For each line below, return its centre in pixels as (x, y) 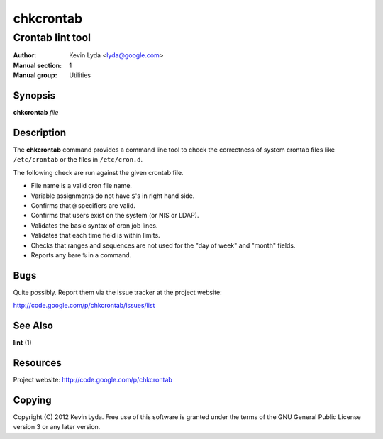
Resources (37, 363)
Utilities (80, 75)
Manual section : (38, 65)
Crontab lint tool (52, 38)
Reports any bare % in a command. (81, 255)
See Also (33, 326)
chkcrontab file (36, 113)
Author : (25, 55)
